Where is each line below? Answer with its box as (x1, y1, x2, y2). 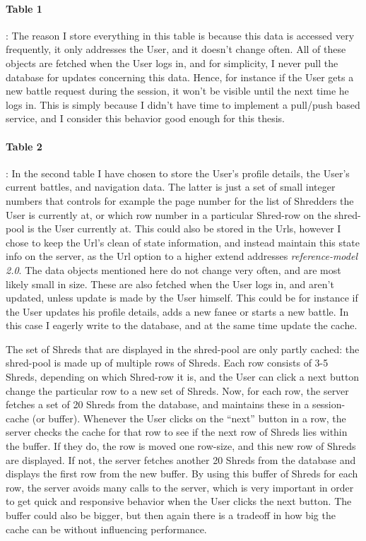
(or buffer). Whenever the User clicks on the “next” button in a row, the (32, 410, 346, 425)
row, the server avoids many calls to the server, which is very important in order (6, 480, 354, 494)
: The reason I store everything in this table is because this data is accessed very (6, 28, 355, 42)
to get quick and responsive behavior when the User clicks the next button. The (6, 494, 352, 509)
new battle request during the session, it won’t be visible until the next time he (6, 83, 349, 98)
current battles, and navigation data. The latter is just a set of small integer (6, 179, 336, 194)
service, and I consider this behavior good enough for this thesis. (6, 111, 285, 126)
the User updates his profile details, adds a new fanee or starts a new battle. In (6, 304, 349, 319)
